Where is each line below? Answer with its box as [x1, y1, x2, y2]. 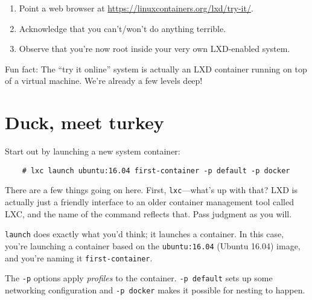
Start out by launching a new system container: [5, 145, 180, 158]
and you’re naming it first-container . [5, 251, 153, 264]
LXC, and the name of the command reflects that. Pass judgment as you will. [5, 207, 292, 220]
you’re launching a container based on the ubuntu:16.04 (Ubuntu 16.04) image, [5, 239, 301, 252]
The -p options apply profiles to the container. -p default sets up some [5, 272, 273, 284]
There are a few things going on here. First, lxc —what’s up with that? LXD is [5, 184, 298, 196]
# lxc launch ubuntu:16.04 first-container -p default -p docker [22, 166, 290, 175]
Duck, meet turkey [5, 110, 164, 135]
